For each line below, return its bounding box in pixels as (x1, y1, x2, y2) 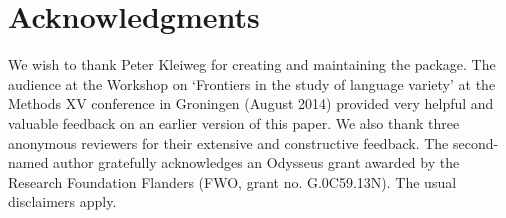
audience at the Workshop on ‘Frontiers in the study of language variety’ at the (8, 73, 496, 94)
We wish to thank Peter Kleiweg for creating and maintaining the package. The (8, 54, 496, 75)
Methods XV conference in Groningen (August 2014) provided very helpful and (8, 93, 494, 114)
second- (452, 132, 499, 153)
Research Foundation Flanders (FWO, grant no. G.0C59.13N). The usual (8, 171, 457, 192)
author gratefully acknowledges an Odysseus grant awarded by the (53, 152, 460, 173)
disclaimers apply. (8, 191, 117, 212)
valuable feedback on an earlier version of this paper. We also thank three (8, 112, 460, 133)
